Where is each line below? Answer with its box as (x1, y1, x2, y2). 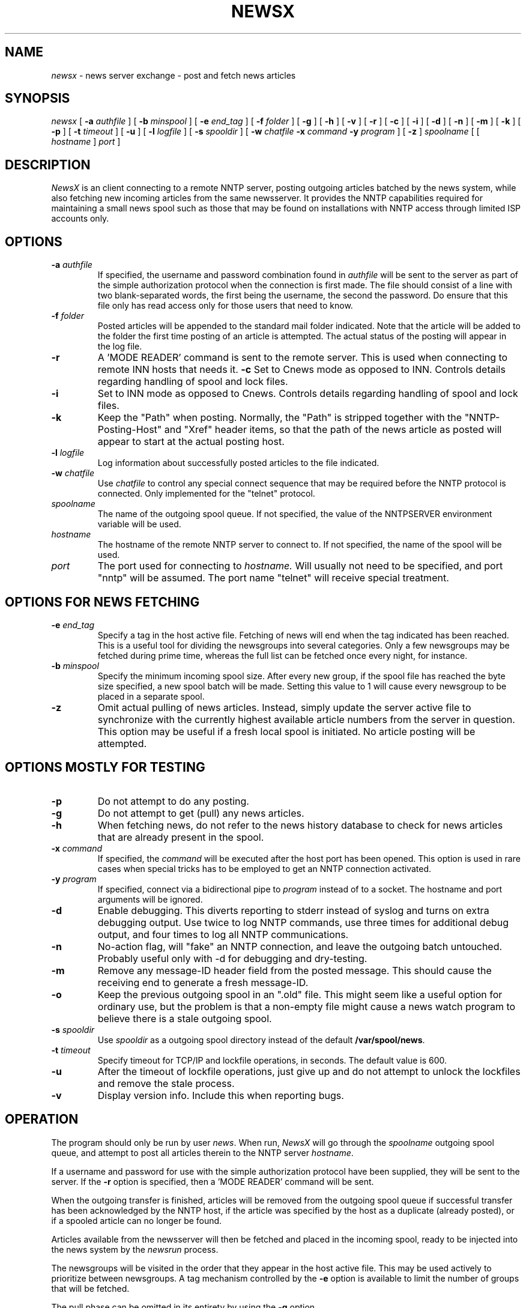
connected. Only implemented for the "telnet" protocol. (97, 488, 315, 499)
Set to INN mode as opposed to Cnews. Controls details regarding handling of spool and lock (97, 387, 518, 400)
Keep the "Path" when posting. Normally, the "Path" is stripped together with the (97, 411, 462, 424)
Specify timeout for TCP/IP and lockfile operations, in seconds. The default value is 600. (97, 1055, 447, 1065)
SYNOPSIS (5, 91, 70, 106)
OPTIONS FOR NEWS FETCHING (5, 594, 200, 610)
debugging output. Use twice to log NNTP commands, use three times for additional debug (97, 916, 509, 928)
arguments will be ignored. (97, 894, 203, 904)
